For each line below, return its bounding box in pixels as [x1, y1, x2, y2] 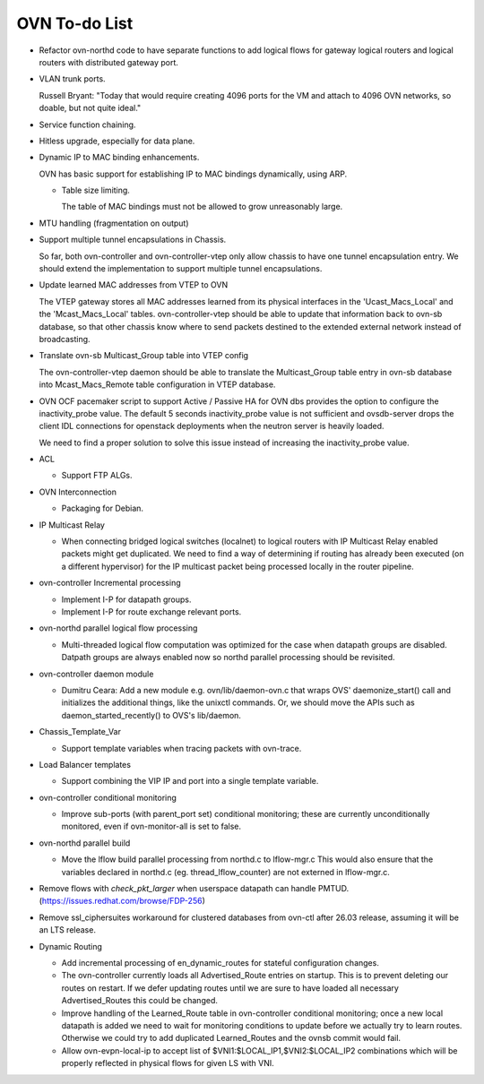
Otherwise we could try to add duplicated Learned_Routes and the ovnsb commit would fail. [61, 1033, 402, 1044]
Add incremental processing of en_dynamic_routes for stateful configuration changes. [61, 957, 380, 968]
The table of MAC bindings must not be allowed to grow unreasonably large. [61, 202, 343, 212]
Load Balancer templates [39, 759, 132, 770]
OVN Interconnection [39, 486, 117, 497]
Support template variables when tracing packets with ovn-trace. [61, 743, 302, 753]
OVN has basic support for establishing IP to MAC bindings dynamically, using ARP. [39, 168, 348, 179]
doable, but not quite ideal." [39, 103, 142, 114]
